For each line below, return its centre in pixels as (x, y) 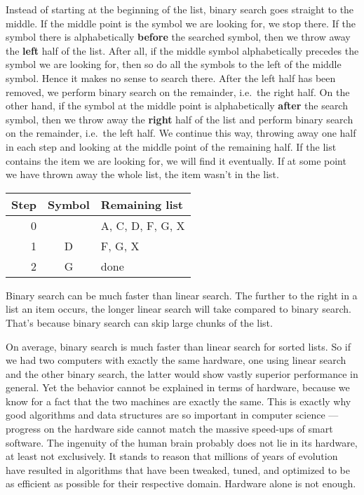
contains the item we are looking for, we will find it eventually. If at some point (176, 160)
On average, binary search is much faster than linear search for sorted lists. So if (178, 346)
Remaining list (142, 204)
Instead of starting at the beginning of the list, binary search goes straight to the (180, 9)
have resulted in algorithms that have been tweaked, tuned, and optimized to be (178, 469)
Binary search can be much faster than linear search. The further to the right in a (182, 295)
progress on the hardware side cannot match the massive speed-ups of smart (169, 429)
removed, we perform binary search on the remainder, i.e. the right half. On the (178, 91)
